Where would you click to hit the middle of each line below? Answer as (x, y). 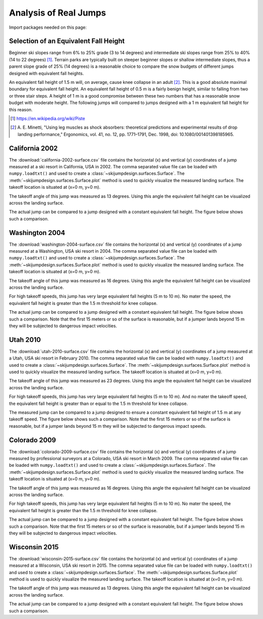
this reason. (21, 109)
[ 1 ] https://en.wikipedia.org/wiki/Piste (48, 118)
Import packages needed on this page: (48, 27)
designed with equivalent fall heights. (47, 73)
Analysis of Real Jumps (58, 13)
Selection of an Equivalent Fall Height (67, 41)
